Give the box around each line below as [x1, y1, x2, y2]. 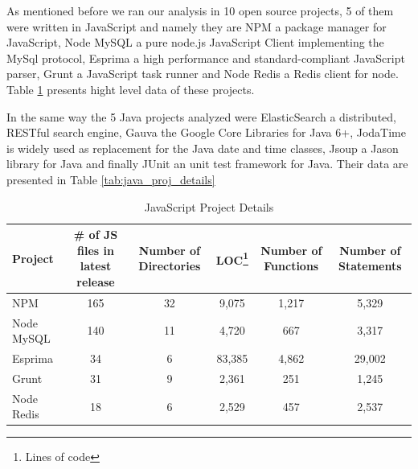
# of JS [73, 226, 118, 243]
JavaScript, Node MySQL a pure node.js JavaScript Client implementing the [6, 34, 384, 51]
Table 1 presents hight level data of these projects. [6, 80, 255, 97]
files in [77, 241, 114, 258]
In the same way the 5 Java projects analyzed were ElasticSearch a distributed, [6, 108, 396, 125]
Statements [338, 257, 402, 274]
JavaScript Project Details [144, 198, 274, 215]
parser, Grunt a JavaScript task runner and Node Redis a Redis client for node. [6, 65, 399, 82]
